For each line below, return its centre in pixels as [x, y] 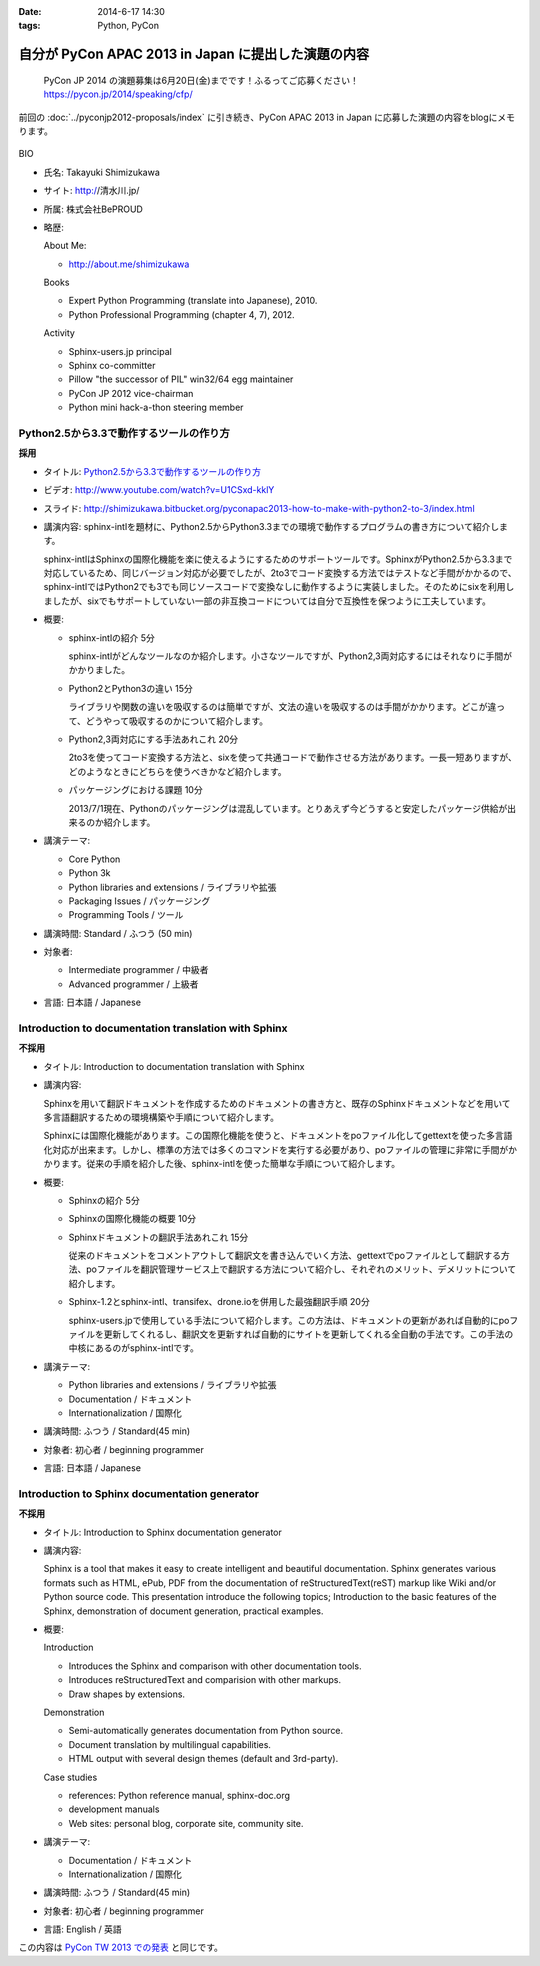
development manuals [114, 1809]
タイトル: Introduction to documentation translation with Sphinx [174, 1066]
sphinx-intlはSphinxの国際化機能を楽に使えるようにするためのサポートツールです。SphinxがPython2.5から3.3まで [278, 559]
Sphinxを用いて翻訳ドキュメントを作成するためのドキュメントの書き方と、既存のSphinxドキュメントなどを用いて [277, 1103]
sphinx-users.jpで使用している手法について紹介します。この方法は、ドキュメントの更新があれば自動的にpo [289, 1320]
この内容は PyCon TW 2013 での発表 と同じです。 [121, 1947]
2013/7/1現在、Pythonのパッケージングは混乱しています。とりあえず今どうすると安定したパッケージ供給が [288, 808]
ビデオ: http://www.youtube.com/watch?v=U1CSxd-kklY [159, 490]
